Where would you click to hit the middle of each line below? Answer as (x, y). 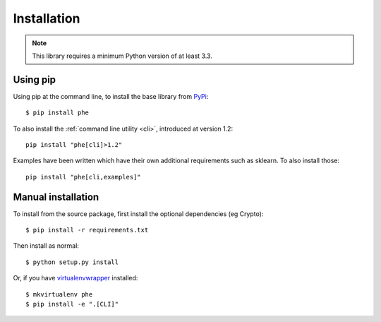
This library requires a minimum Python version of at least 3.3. (122, 56)
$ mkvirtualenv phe (59, 294)
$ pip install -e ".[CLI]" (72, 304)
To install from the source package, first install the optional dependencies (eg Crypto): (138, 214)
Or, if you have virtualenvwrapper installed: (75, 278)
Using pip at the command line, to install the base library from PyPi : (111, 96)
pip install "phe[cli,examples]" (83, 177)
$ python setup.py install (72, 262)
